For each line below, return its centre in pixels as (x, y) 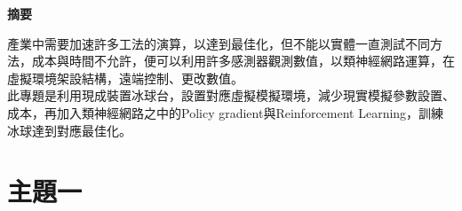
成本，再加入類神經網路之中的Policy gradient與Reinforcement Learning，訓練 (226, 112)
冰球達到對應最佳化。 (69, 130)
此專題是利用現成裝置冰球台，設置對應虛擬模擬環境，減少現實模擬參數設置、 (231, 95)
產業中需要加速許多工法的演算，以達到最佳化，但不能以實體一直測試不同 (219, 43)
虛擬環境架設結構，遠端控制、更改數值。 (125, 78)
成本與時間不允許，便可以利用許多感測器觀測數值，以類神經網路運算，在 (243, 61)
